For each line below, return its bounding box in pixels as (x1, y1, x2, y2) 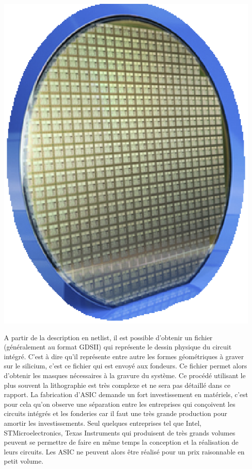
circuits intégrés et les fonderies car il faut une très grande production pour (4, 408, 227, 418)
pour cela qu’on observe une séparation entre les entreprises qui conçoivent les (4, 399, 236, 409)
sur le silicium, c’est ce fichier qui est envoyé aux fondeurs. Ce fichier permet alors (4, 361, 247, 371)
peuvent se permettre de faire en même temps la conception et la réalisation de (4, 437, 239, 447)
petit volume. (4, 456, 44, 466)
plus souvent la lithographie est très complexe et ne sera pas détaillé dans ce (4, 380, 231, 390)
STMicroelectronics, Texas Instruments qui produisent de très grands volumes (4, 427, 236, 437)
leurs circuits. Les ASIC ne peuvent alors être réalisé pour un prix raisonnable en (4, 446, 245, 456)
